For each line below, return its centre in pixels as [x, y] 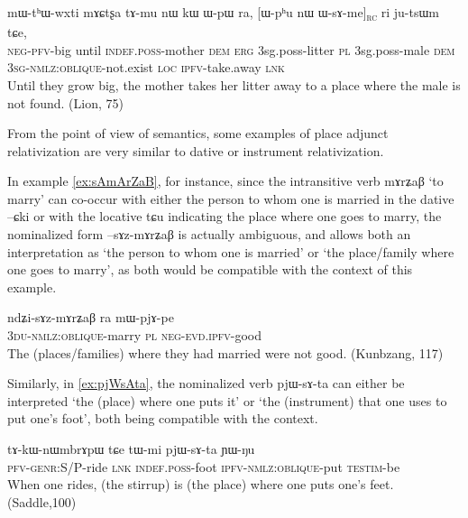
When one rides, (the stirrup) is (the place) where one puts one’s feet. [201, 484]
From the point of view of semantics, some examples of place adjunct [198, 133]
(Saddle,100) [42, 501]
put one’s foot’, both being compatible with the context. [163, 418]
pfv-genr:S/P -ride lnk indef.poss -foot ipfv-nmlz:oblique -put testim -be [204, 466]
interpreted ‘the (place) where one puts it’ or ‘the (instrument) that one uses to [227, 400]
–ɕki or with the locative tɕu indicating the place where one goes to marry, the [225, 216]
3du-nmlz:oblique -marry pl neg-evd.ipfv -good [134, 335]
